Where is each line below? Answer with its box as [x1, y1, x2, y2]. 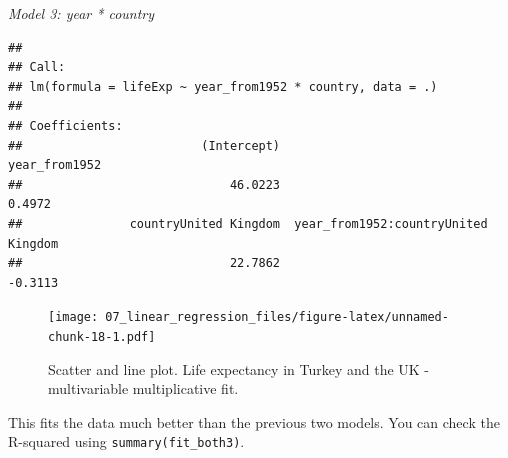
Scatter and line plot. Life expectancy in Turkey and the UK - [48, 358, 430, 379]
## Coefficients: [8, 118, 123, 133]
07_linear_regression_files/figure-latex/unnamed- [105, 310, 449, 325]
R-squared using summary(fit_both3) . [8, 431, 245, 452]
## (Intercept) [8, 138, 281, 153]
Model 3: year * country [8, 3, 155, 23]
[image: [48, 310, 99, 325]
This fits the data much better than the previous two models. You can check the [8, 411, 500, 432]
